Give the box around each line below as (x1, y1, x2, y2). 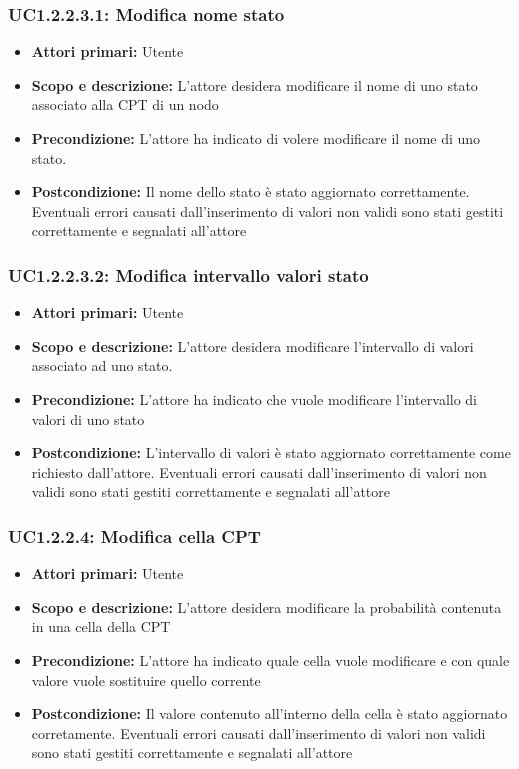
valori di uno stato (31, 408, 145, 429)
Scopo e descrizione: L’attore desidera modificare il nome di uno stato (31, 74, 478, 95)
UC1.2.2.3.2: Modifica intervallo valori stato (8, 262, 369, 287)
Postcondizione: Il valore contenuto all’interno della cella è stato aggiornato (31, 703, 508, 724)
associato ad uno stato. (31, 355, 173, 376)
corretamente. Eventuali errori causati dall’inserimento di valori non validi (31, 722, 486, 743)
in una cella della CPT (31, 616, 171, 637)
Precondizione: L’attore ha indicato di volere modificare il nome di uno (31, 128, 481, 148)
